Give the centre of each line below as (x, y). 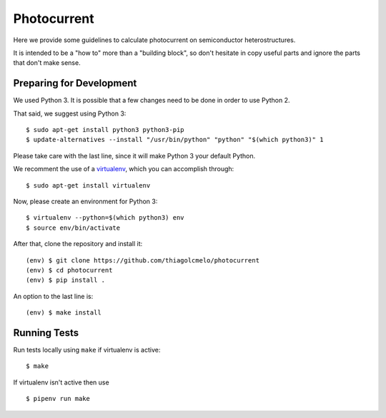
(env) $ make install (64, 313)
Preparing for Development (75, 83)
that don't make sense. (47, 63)
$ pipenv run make (58, 399)
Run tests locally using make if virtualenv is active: (87, 350)
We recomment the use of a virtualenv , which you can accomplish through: (124, 169)
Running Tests (46, 333)
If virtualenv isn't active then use (61, 382)
